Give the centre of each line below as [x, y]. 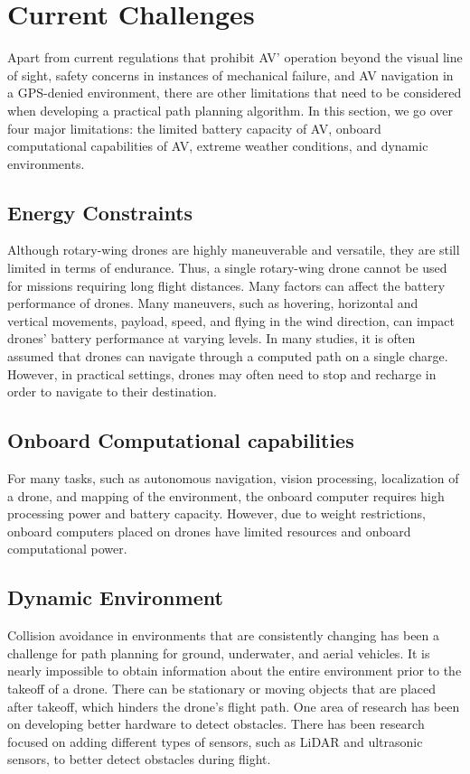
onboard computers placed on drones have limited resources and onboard [209, 531]
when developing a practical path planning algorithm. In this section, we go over [230, 110]
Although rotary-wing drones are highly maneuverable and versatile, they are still [234, 250]
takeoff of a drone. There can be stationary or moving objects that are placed [221, 688]
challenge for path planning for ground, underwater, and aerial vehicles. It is [219, 653]
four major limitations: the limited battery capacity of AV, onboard [194, 128]
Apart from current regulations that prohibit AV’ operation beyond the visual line [235, 57]
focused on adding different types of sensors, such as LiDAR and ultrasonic [215, 741]
